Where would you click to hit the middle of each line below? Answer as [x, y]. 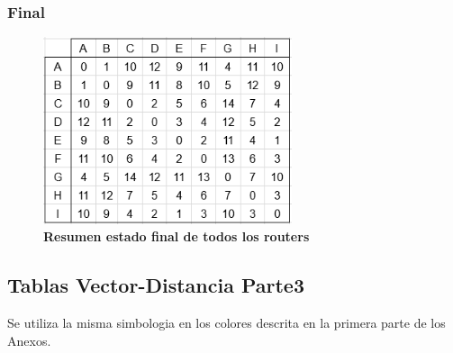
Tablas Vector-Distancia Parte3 [156, 285]
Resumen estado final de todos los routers [177, 236]
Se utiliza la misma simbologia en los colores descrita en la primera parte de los [226, 323]
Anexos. [29, 340]
